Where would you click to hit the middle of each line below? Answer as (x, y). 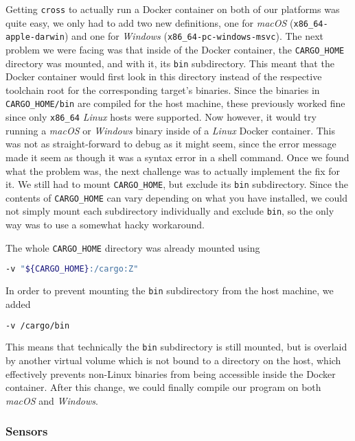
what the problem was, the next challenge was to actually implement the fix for (173, 170)
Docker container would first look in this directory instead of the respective (164, 76)
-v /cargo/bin (38, 325)
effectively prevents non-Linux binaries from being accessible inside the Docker (171, 373)
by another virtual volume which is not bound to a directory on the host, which (173, 360)
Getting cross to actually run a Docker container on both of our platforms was (173, 9)
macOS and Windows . (52, 400)
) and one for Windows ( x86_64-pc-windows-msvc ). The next (194, 36)
